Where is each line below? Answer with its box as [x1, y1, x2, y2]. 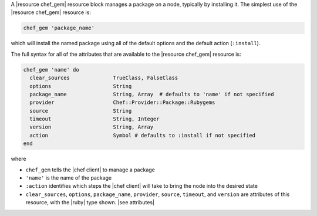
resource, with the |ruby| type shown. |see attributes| [25, 199, 155, 206]
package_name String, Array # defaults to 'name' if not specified [29, 91, 274, 97]
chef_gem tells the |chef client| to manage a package [25, 166, 156, 173]
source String [29, 107, 132, 114]
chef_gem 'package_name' [23, 25, 95, 32]
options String [29, 83, 132, 89]
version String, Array [29, 124, 154, 130]
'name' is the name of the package [25, 174, 112, 181]
